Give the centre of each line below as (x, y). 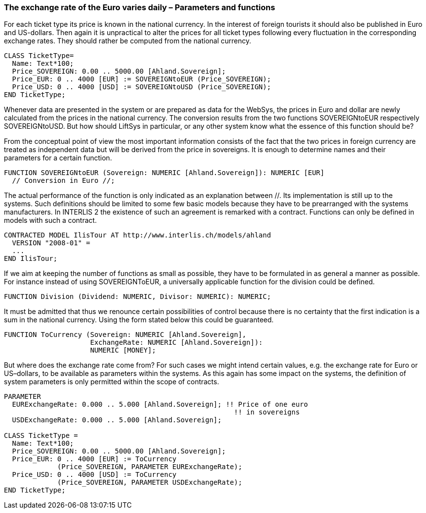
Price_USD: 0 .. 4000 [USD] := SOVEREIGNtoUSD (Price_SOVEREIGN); (141, 87)
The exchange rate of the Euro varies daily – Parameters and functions (140, 7)
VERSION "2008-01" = (51, 243)
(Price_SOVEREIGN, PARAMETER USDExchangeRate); (150, 483)
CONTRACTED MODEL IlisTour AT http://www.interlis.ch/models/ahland (137, 235)
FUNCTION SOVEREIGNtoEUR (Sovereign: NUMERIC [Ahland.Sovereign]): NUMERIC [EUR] (164, 173)
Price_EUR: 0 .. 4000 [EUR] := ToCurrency (94, 459)
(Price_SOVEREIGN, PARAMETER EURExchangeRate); (150, 467)
